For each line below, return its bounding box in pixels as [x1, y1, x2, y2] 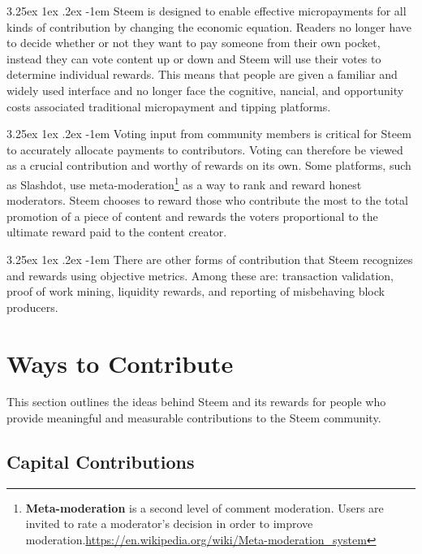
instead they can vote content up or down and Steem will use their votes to [6, 50, 381, 67]
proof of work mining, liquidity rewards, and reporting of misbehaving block [6, 283, 385, 300]
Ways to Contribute [6, 346, 234, 379]
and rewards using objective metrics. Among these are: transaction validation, [6, 266, 394, 283]
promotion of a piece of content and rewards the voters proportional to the [6, 207, 378, 224]
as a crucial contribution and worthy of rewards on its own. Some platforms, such [6, 157, 411, 174]
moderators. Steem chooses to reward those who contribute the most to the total [6, 192, 408, 209]
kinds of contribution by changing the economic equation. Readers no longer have [6, 18, 412, 35]
